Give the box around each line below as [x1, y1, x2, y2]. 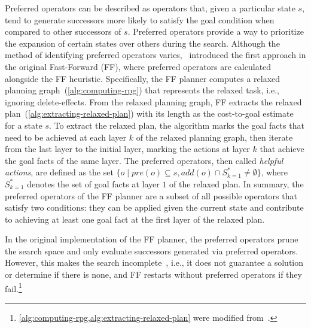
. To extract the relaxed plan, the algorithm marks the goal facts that [48, 119, 304, 131]
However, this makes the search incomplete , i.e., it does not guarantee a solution [5, 256, 304, 269]
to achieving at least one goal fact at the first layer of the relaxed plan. [5, 212, 265, 225]
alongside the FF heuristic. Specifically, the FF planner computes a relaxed [5, 72, 280, 84]
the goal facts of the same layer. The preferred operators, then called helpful [5, 154, 283, 166]
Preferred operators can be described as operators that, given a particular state [5, 2, 295, 14]
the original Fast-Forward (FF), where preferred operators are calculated [5, 60, 272, 72]
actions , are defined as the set [5, 166, 114, 178]
